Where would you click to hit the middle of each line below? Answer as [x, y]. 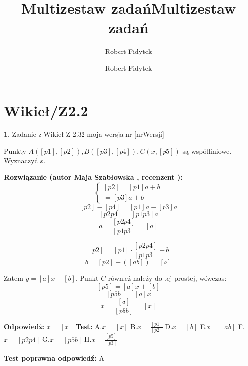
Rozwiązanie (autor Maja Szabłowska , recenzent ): [93, 177]
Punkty [15, 151]
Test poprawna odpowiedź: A [54, 357]
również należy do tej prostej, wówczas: [167, 278]
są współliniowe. [207, 151]
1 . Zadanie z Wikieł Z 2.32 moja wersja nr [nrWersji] [84, 134]
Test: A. [89, 326]
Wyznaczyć [21, 160]
